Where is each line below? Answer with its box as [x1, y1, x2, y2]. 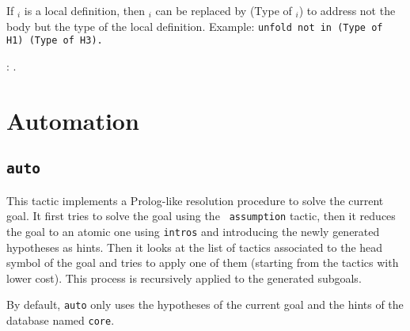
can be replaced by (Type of [155, 2, 292, 18]
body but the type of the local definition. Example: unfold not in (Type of [6, 17, 383, 34]
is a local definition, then [24, 2, 145, 18]
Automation [6, 104, 139, 136]
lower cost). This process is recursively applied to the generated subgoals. [6, 269, 362, 286]
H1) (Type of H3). [6, 35, 103, 47]
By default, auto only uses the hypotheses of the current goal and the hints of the [6, 296, 404, 313]
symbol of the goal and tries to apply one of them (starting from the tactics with [6, 254, 399, 271]
